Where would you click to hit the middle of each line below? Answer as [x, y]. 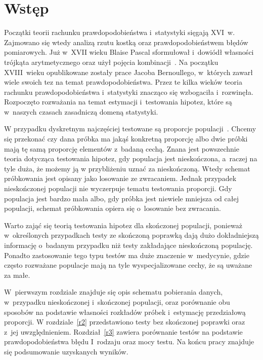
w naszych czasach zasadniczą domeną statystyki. [81, 111]
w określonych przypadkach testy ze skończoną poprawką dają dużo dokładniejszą [131, 235]
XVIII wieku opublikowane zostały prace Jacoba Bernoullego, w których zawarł [128, 72]
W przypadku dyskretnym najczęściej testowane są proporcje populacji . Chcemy [130, 129]
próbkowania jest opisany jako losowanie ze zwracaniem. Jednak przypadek [120, 178]
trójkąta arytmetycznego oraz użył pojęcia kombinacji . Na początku [111, 62]
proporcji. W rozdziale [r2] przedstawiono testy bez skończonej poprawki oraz [125, 322]
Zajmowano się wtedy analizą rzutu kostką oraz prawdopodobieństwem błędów [126, 42]
